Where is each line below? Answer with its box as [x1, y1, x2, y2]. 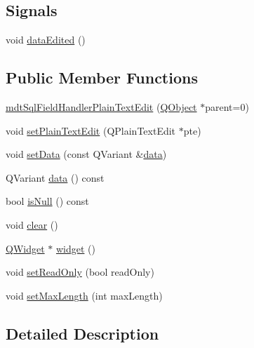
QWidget [6, 241, 45, 255]
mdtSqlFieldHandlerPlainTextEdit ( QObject [6, 100, 197, 114]
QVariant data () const [6, 170, 105, 185]
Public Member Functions [6, 67, 198, 88]
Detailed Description [6, 322, 159, 344]
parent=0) [205, 100, 249, 114]
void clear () [6, 217, 58, 232]
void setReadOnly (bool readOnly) [6, 265, 154, 279]
